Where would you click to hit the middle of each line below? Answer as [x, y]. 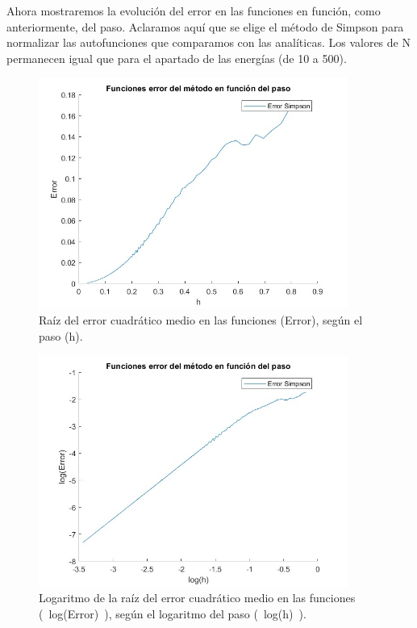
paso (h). [61, 335]
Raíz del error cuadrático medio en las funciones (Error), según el [201, 320]
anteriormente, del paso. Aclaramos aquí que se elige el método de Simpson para [205, 26]
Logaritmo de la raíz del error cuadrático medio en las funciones [197, 598]
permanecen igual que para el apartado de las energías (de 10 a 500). [177, 58]
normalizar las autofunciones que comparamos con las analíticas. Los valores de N [208, 42]
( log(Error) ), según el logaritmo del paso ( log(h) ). [173, 613]
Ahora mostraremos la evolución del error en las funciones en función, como [194, 10]
